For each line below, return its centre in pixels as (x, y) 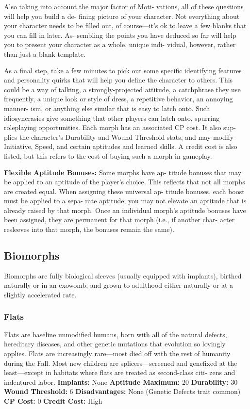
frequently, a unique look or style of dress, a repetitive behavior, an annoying (118, 99)
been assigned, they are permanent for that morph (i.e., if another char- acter (119, 220)
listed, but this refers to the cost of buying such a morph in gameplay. (108, 155)
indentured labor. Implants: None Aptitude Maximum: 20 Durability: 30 (121, 382)
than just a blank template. (45, 54)
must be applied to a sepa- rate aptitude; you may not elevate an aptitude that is (125, 201)
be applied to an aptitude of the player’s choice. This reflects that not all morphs (125, 182)
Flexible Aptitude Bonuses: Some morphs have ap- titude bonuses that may (123, 172)
